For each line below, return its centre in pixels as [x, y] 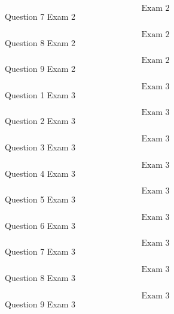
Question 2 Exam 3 [40, 121]
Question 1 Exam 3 [40, 94]
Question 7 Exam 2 [40, 16]
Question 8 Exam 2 [40, 42]
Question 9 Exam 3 [40, 304]
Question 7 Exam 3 [40, 251]
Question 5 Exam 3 [40, 199]
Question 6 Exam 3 [40, 225]
